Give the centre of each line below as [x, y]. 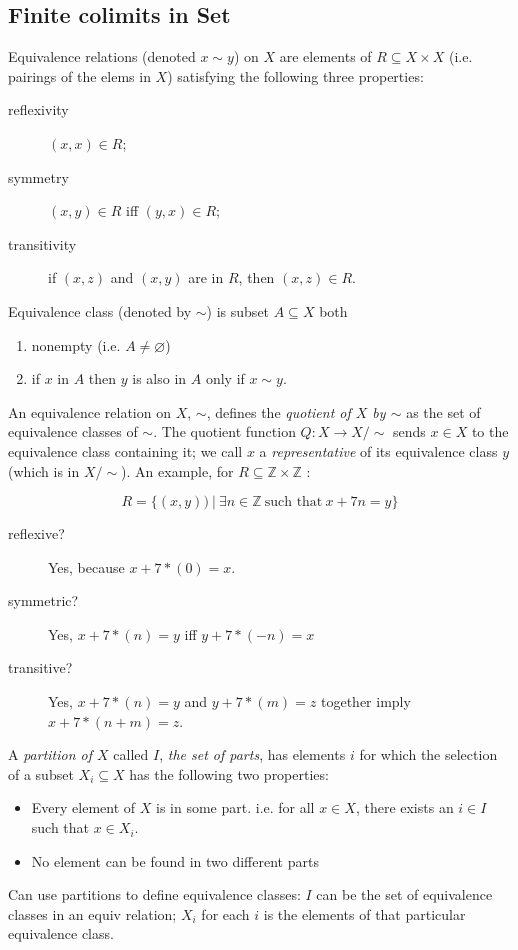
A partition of [50, 754]
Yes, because [86, 566]
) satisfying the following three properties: [295, 75]
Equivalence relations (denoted [102, 56]
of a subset [41, 773]
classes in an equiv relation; [92, 913]
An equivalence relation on [89, 411]
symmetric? [43, 600]
